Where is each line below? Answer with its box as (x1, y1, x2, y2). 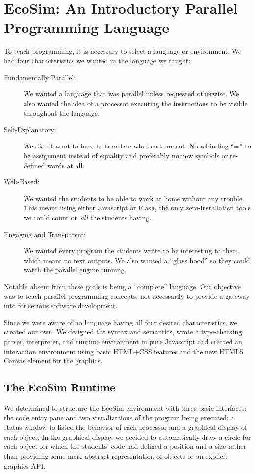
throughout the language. (24, 108, 100, 118)
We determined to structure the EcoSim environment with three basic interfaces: (4, 402, 247, 413)
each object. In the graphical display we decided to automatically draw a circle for (4, 431, 251, 442)
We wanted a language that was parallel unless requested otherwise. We (24, 89, 239, 99)
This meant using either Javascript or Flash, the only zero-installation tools (24, 203, 251, 213)
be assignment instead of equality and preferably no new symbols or (24, 150, 228, 161)
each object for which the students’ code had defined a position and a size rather (4, 441, 247, 451)
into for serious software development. (4, 300, 118, 311)
